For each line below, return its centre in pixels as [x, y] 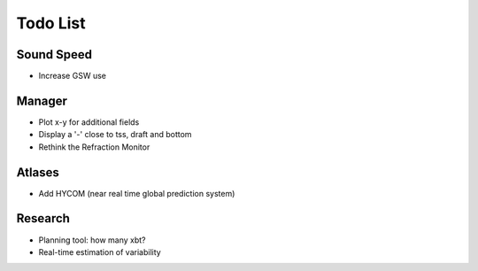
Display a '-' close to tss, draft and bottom [115, 135]
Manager [42, 101]
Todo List [51, 23]
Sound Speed [54, 54]
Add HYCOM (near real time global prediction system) [137, 193]
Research [43, 218]
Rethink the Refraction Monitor [94, 147]
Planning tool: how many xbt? [92, 240]
